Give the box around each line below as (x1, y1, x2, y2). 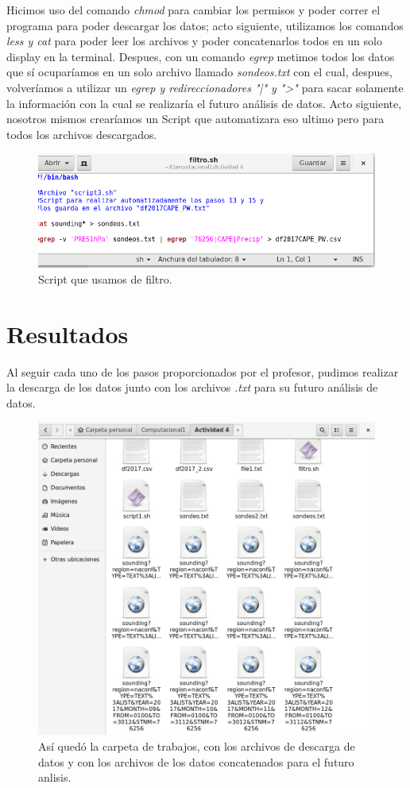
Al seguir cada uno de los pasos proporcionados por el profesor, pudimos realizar (6, 363, 399, 380)
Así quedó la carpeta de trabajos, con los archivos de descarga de (38, 737, 355, 754)
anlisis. (38, 769, 72, 786)
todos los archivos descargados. (6, 126, 157, 142)
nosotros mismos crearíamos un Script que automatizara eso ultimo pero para (6, 110, 385, 127)
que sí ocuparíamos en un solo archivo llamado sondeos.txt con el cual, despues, (6, 64, 393, 80)
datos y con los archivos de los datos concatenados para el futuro (38, 753, 354, 770)
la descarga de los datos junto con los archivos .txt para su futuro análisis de (6, 379, 378, 396)
